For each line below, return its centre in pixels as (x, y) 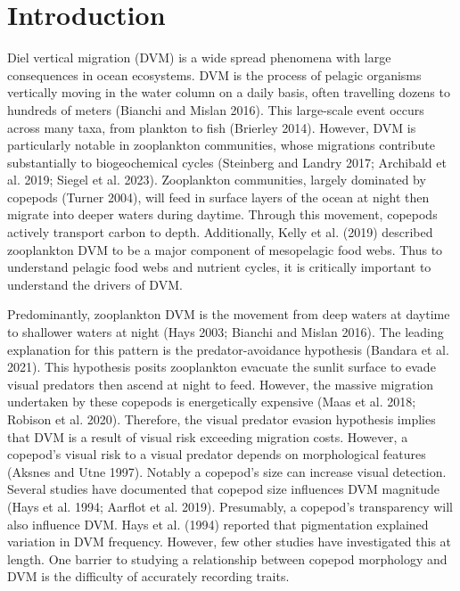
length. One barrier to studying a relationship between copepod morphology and (227, 558)
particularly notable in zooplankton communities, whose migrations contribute (221, 145)
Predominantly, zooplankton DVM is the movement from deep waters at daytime (229, 314)
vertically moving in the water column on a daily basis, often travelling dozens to (229, 92)
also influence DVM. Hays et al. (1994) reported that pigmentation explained (218, 524)
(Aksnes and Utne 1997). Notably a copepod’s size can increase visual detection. (227, 471)
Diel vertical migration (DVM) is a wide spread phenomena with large (199, 57)
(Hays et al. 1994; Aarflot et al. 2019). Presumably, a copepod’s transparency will (230, 506)
